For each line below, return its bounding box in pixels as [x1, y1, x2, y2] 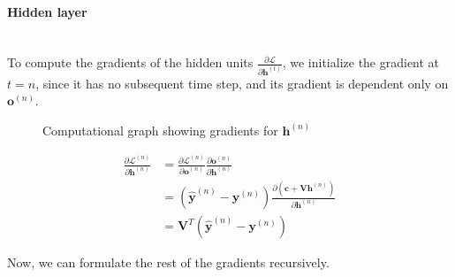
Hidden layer [7, 2, 87, 20]
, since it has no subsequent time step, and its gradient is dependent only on [35, 73, 449, 92]
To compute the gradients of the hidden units [7, 53, 254, 72]
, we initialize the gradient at [282, 53, 440, 72]
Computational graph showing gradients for [42, 120, 278, 139]
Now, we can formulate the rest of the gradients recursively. [7, 253, 330, 272]
